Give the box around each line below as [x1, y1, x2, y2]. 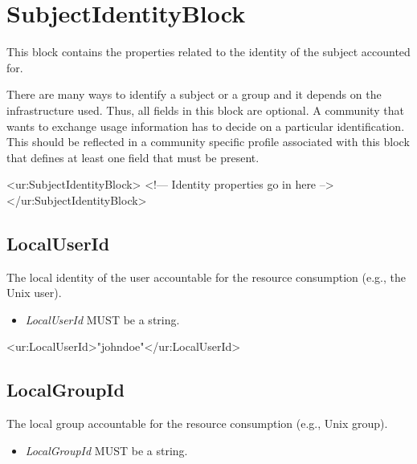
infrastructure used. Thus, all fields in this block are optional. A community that [6, 101, 404, 118]
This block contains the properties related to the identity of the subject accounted [6, 43, 411, 60]
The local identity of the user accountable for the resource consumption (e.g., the [6, 268, 406, 285]
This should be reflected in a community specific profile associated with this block [6, 133, 410, 150]
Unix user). [6, 284, 62, 301]
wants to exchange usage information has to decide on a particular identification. [6, 117, 405, 134]
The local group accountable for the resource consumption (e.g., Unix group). [6, 415, 388, 432]
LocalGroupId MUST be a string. [25, 442, 188, 458]
